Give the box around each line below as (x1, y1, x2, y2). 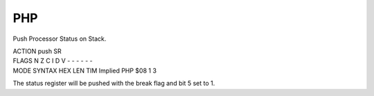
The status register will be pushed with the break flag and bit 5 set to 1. (12, 79, 215, 88)
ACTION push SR (12, 47, 62, 55)
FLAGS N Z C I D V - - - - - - (12, 57, 93, 65)
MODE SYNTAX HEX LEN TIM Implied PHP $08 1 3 (12, 66, 157, 75)
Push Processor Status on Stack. (12, 35, 107, 43)
